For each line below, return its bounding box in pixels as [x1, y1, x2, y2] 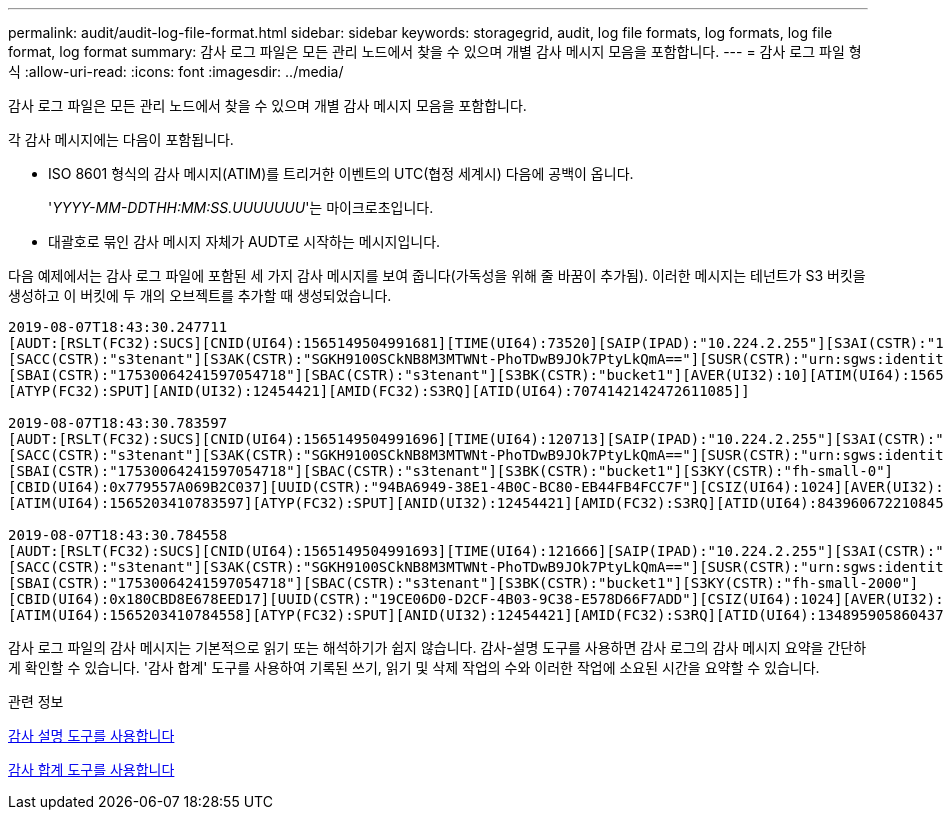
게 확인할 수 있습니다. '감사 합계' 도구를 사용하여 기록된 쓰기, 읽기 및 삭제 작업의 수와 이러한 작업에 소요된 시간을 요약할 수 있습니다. [8, 659, 820, 676]
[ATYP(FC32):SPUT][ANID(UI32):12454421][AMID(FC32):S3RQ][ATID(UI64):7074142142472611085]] [8, 383, 750, 399]
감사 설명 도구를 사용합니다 [8, 727, 175, 744]
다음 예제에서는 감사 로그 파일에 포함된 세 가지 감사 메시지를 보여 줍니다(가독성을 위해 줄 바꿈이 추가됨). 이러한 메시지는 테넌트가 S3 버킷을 [8, 267, 866, 284]
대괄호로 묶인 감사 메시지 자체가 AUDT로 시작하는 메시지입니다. [48, 233, 441, 250]
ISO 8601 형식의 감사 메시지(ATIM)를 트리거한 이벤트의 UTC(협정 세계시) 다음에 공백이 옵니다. [48, 165, 634, 182]
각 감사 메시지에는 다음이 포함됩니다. [8, 131, 234, 148]
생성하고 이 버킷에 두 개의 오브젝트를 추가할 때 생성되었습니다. [8, 287, 392, 304]
